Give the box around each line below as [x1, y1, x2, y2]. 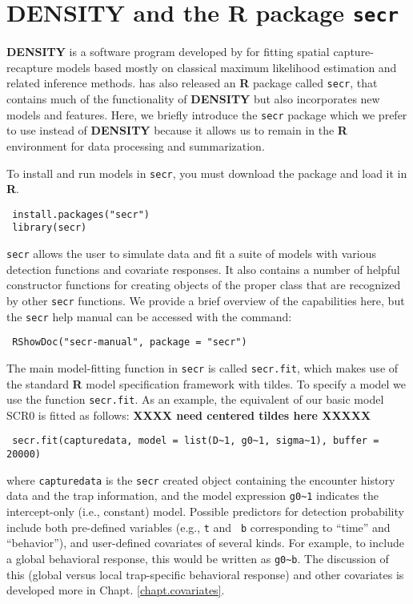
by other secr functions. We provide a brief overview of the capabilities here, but [6, 292, 405, 308]
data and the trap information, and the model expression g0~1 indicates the [6, 487, 379, 504]
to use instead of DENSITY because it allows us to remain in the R [6, 122, 347, 139]
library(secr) [12, 222, 87, 234]
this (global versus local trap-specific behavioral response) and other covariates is [6, 566, 404, 582]
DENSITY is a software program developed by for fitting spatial [6, 43, 330, 60]
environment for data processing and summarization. [6, 137, 265, 154]
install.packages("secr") [12, 208, 150, 220]
